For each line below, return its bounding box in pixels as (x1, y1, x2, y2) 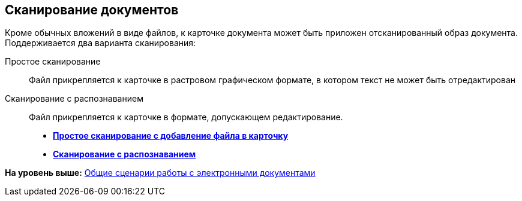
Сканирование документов (5, 2, 179, 17)
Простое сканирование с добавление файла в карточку (53, 130, 289, 141)
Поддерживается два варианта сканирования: (5, 38, 196, 48)
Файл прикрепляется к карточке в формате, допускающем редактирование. (29, 112, 343, 123)
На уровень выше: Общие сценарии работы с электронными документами (5, 167, 316, 178)
